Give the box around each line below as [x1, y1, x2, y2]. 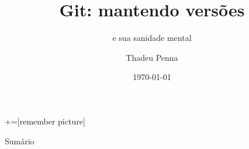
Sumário [5, 134, 34, 147]
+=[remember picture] [5, 115, 85, 127]
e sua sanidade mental [112, 32, 192, 44]
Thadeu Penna [126, 51, 178, 63]
